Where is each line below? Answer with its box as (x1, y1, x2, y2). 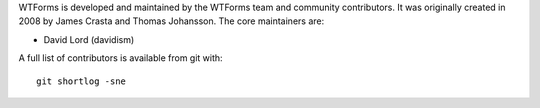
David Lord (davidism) (43, 33, 135, 45)
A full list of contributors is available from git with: (18, 52, 224, 64)
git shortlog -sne (36, 75, 127, 87)
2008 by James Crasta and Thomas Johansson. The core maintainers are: (18, 15, 325, 27)
